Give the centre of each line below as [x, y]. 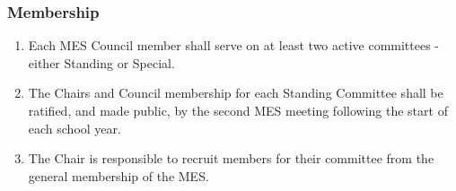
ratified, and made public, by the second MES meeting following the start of [238, 110]
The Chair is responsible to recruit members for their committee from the [231, 158]
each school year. [75, 128]
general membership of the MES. [118, 175]
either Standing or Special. [101, 62]
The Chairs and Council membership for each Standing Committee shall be [236, 93]
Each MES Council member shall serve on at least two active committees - [234, 45]
